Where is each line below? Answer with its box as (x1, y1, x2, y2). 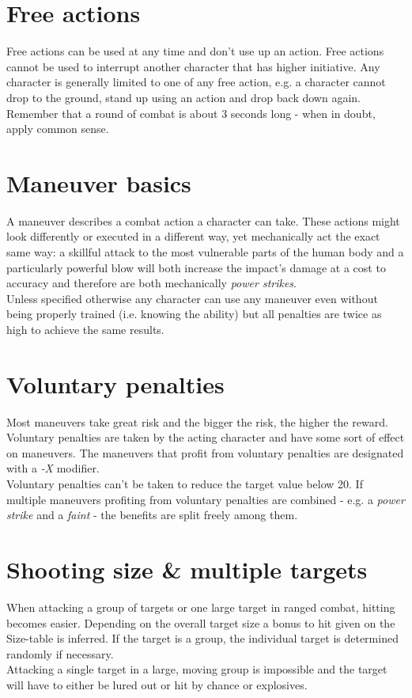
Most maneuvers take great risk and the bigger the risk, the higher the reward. (6, 413, 388, 430)
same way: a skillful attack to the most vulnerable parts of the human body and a (6, 244, 404, 260)
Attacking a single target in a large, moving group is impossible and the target (6, 661, 387, 677)
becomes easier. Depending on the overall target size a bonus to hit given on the (6, 614, 395, 631)
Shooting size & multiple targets (6, 553, 368, 586)
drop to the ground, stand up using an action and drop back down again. (6, 89, 361, 105)
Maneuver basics (6, 166, 191, 199)
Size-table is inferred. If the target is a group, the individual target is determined (6, 630, 399, 647)
